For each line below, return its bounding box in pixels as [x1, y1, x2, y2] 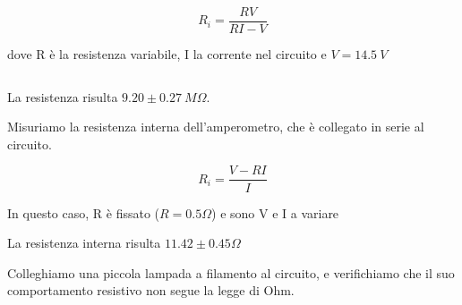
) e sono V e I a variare [211, 203, 339, 222]
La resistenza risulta [7, 87, 118, 106]
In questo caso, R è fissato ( [7, 203, 160, 222]
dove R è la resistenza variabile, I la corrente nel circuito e [7, 45, 327, 64]
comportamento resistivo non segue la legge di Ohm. [7, 281, 295, 300]
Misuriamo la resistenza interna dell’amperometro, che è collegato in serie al [7, 117, 424, 136]
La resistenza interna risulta [7, 233, 161, 252]
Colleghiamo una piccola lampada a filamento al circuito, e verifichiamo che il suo [7, 263, 455, 282]
